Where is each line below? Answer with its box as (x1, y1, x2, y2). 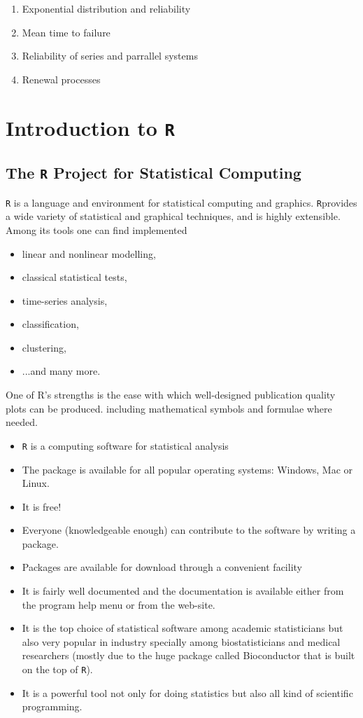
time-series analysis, (22, 293, 108, 308)
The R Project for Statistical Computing (6, 162, 301, 184)
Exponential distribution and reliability (22, 1, 191, 15)
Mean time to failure (22, 25, 111, 39)
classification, (22, 317, 79, 331)
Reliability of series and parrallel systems (22, 48, 198, 63)
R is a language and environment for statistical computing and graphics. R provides (6, 195, 357, 209)
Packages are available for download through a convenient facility (22, 560, 302, 574)
